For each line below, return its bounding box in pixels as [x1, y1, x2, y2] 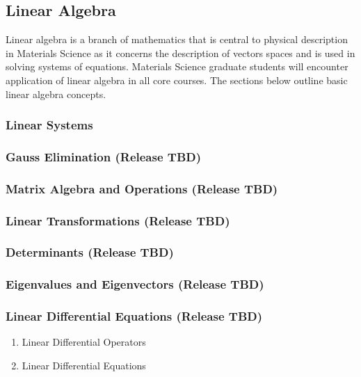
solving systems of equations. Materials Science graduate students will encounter [6, 59, 348, 74]
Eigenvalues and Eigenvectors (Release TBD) [6, 275, 264, 293]
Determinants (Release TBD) [6, 243, 174, 261]
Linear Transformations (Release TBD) [6, 211, 230, 229]
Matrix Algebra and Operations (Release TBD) [6, 179, 278, 197]
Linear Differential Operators [22, 335, 146, 349]
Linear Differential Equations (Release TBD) [6, 307, 263, 325]
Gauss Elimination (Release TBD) [6, 147, 202, 165]
